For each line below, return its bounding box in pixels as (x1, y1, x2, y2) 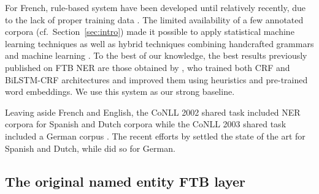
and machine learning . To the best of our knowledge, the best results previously (5, 49, 307, 62)
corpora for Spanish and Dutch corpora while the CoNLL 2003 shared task (5, 118, 286, 130)
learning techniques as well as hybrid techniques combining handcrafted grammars (5, 37, 314, 50)
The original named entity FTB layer (5, 171, 246, 190)
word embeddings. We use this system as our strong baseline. (5, 85, 235, 98)
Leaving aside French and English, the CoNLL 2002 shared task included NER (5, 105, 301, 118)
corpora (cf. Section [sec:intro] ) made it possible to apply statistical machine (5, 25, 294, 38)
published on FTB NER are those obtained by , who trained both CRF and (5, 61, 290, 73)
